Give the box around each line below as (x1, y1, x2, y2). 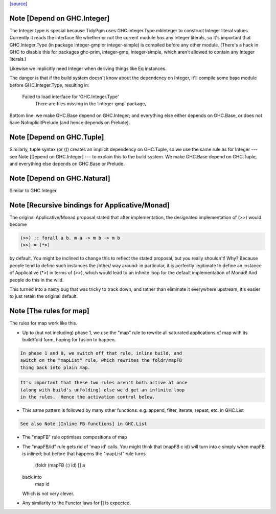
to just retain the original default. (9, 293, 78, 299)
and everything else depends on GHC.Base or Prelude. (9, 160, 125, 167)
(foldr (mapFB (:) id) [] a (35, 462, 85, 469)
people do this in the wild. (9, 276, 64, 283)
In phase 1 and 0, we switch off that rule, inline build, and (20, 351, 182, 356)
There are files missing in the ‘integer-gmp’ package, (35, 101, 147, 107)
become (9, 221, 27, 227)
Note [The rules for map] (9, 307, 89, 315)
